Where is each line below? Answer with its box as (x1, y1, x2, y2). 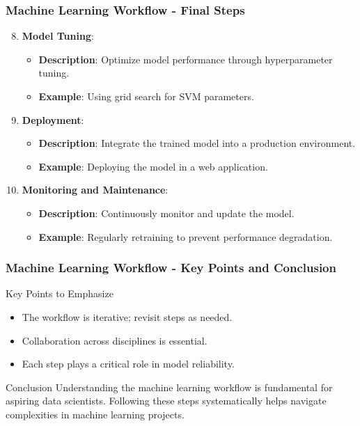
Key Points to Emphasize (6, 286, 114, 301)
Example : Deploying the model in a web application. (38, 159, 268, 173)
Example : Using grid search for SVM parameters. (38, 89, 254, 103)
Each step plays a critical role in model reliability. (22, 356, 235, 371)
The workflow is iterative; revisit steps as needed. (22, 309, 233, 324)
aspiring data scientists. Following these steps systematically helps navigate (6, 393, 327, 408)
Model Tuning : (22, 29, 94, 43)
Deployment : (22, 112, 84, 127)
